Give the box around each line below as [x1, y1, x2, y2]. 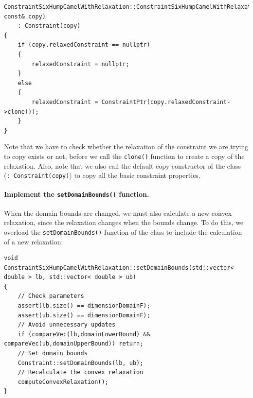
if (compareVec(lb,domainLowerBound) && [18, 330, 150, 338]
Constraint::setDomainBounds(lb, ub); [18, 359, 144, 366]
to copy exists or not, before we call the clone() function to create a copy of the [4, 151, 245, 161]
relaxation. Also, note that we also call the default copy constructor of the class [4, 160, 241, 171]
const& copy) [4, 13, 46, 20]
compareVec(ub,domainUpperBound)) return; [4, 340, 144, 347]
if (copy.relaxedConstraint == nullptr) [18, 41, 150, 49]
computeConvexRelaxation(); [18, 378, 108, 385]
